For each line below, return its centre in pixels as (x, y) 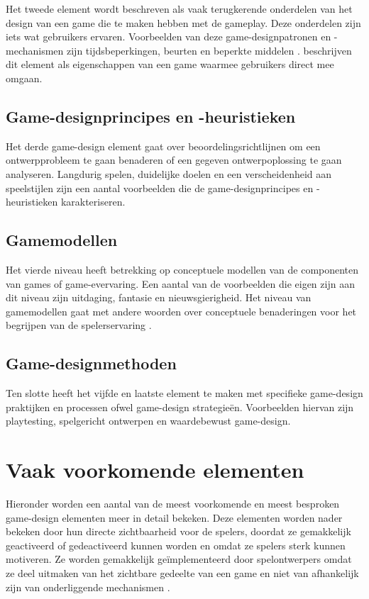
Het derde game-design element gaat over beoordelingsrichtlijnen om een (163, 146)
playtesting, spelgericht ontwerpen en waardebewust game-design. (148, 421)
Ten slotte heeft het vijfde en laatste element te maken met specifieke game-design (184, 393)
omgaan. (24, 78)
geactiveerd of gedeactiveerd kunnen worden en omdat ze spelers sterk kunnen (176, 545)
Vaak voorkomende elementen (155, 470)
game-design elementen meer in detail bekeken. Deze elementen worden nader (174, 517)
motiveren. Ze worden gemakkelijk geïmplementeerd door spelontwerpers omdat (179, 559)
